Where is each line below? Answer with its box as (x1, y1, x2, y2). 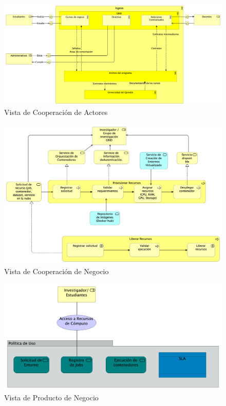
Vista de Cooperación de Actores (4, 107, 108, 118)
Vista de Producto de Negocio (4, 392, 99, 403)
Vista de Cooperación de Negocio (4, 265, 109, 276)
